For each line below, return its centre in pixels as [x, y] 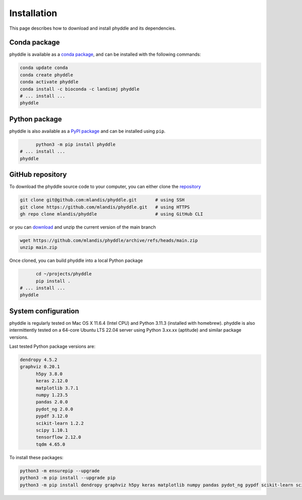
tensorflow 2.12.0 [59, 437]
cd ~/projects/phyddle [64, 274]
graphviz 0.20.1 [40, 367]
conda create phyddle [47, 75]
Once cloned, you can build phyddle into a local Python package [76, 261]
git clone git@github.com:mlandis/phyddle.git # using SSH [102, 200]
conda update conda [44, 68]
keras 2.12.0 [52, 381]
